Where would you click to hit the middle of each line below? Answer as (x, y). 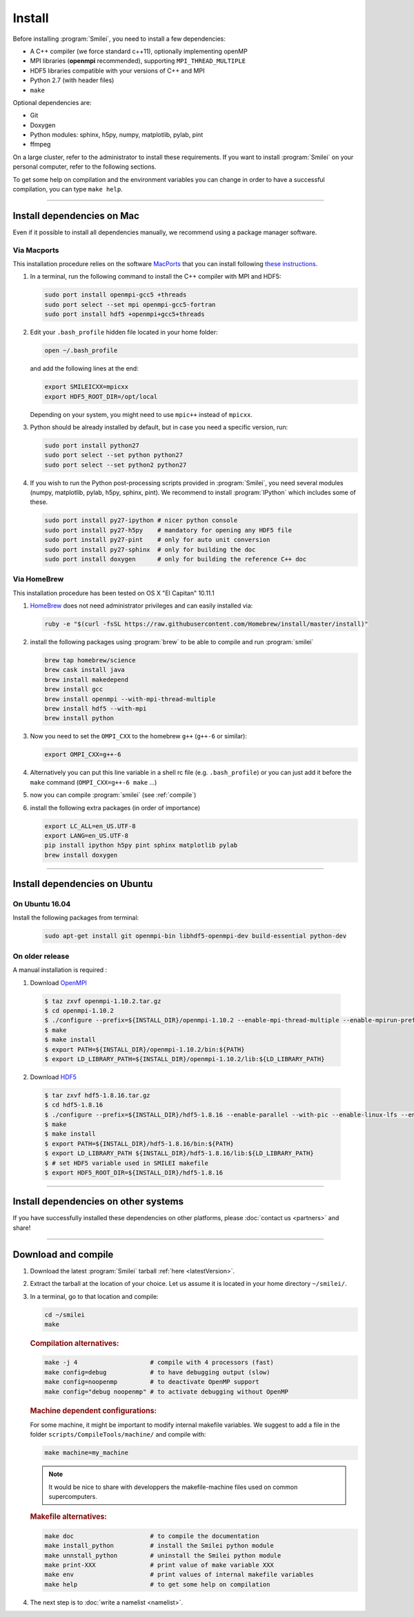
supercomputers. (73, 1496)
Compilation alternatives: (75, 1343)
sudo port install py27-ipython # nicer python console (141, 521)
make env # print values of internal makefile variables (179, 1575)
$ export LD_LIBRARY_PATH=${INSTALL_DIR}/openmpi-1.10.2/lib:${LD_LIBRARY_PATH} (185, 1059)
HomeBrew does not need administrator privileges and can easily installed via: (141, 606)
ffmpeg (40, 144)
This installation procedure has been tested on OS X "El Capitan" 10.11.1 (114, 593)
